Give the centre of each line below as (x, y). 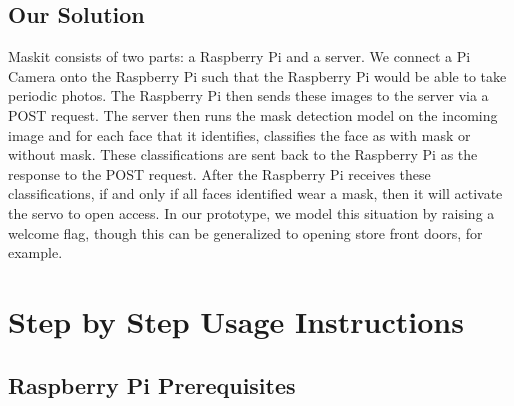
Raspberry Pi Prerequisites (152, 384)
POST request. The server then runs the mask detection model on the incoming (253, 114)
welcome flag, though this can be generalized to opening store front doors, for (245, 232)
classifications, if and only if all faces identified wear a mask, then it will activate (255, 193)
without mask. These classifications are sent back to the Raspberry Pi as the (243, 154)
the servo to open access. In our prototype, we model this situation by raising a (251, 212)
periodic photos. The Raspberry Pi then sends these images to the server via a (248, 95)
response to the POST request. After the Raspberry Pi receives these (219, 173)
